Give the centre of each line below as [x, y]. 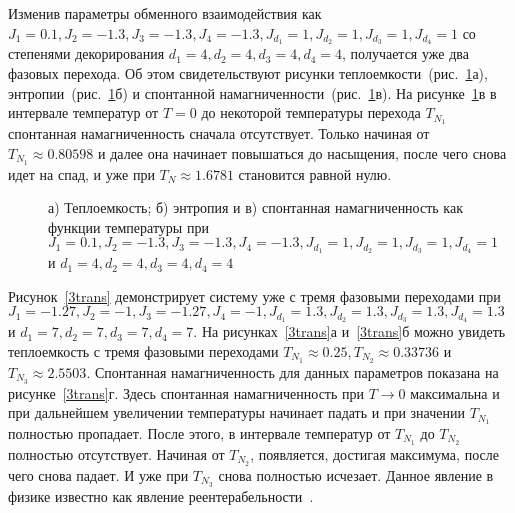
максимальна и [455, 392]
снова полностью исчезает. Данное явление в [356, 474]
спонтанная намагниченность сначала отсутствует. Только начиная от [219, 133]
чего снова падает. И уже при [98, 474]
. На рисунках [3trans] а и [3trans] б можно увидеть [349, 331]
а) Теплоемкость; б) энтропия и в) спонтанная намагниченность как [255, 207]
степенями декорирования [86, 53]
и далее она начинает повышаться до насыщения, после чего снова [302, 152]
